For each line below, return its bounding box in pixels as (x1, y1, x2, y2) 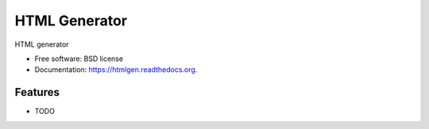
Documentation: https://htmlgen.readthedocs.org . (34, 65, 198, 74)
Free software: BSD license (34, 54, 123, 63)
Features (14, 85, 60, 99)
